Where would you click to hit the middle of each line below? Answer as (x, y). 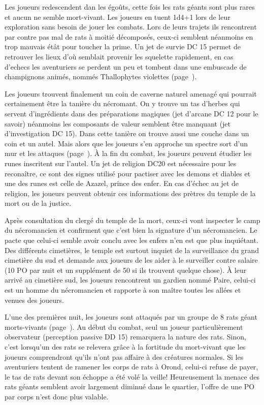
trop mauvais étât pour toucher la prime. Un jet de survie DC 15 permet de (123, 46)
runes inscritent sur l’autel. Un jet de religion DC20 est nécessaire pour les (121, 163)
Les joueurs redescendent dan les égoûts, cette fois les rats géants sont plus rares (130, 7)
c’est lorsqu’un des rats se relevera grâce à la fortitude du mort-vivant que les (125, 347)
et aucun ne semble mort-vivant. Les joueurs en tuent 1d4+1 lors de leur (118, 17)
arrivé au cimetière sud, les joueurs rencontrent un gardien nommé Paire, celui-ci (130, 280)
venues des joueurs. (34, 300)
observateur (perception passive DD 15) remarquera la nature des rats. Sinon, (125, 337)
